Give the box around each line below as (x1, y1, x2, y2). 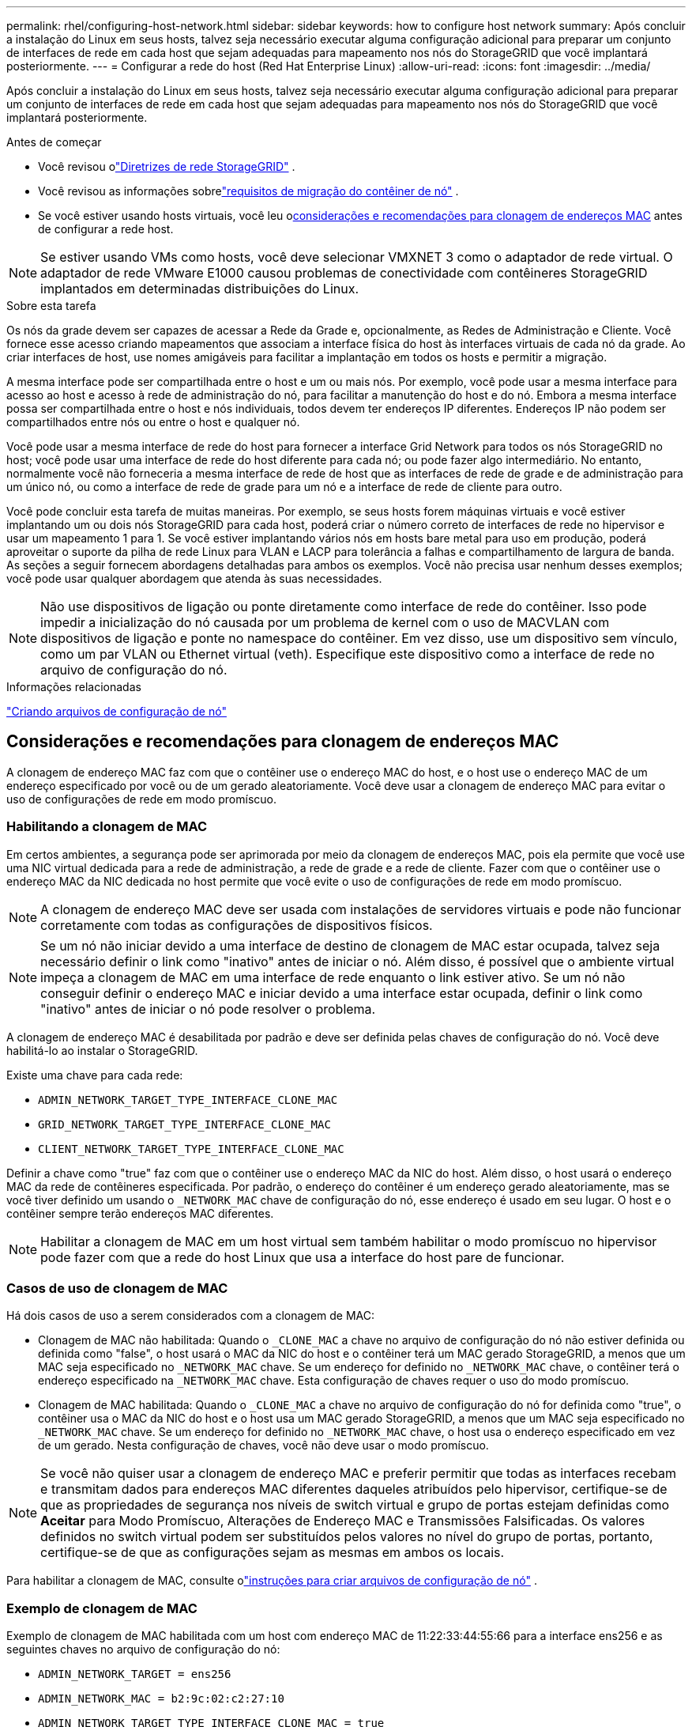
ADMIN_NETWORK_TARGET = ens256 (38, 1668, 231, 1681)
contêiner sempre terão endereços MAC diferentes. (6, 1206, 274, 1220)
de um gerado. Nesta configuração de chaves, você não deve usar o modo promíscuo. (38, 1438, 489, 1453)
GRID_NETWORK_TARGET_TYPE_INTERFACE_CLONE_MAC (38, 1117, 331, 1131)
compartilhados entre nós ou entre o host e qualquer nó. (6, 415, 300, 429)
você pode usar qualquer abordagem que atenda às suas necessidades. (6, 572, 382, 585)
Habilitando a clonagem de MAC (6, 818, 208, 835)
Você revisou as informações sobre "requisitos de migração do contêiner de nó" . (38, 184, 459, 198)
